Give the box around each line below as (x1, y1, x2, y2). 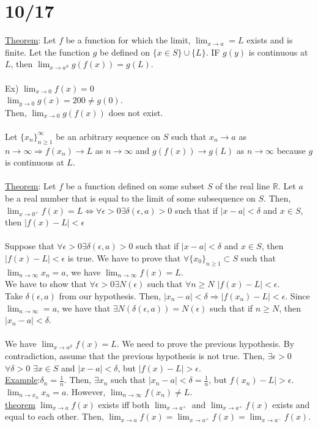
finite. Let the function (5, 45, 91, 58)
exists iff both (98, 398, 150, 411)
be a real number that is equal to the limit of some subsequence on (5, 191, 256, 204)
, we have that (57, 301, 111, 314)
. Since (285, 290, 310, 302)
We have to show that (5, 277, 87, 290)
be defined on (100, 45, 150, 58)
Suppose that (5, 239, 54, 252)
